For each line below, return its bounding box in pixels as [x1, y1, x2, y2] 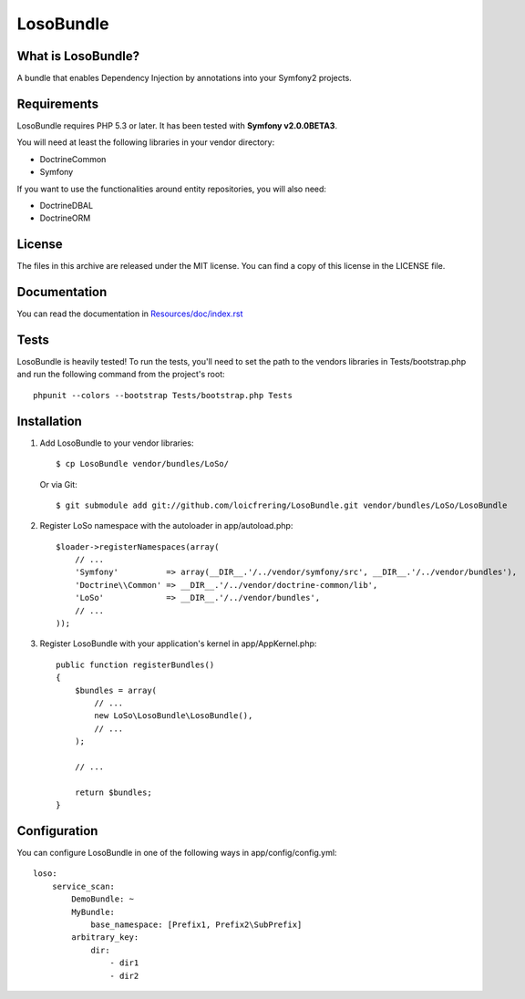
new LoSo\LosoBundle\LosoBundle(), [94, 711, 253, 721]
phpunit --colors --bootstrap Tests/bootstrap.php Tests [33, 390, 293, 400]
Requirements [16, 96, 99, 111]
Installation [16, 413, 82, 428]
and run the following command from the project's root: [16, 369, 225, 380]
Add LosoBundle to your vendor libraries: [39, 438, 194, 448]
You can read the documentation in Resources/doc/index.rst [16, 308, 243, 319]
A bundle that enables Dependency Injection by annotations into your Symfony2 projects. [16, 73, 353, 84]
